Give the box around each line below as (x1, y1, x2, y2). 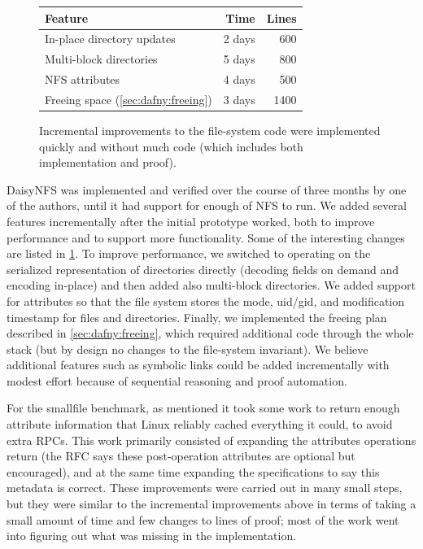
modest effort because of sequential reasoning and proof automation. (7, 372, 347, 389)
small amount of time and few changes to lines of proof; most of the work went (7, 511, 399, 528)
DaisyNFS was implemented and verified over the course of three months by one (7, 181, 407, 198)
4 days (223, 71, 255, 88)
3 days (223, 90, 255, 107)
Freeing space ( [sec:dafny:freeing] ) (45, 90, 212, 107)
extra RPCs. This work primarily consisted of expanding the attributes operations (7, 431, 416, 448)
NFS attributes (45, 71, 120, 88)
